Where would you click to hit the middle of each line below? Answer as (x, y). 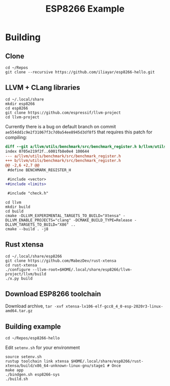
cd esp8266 (17, 108)
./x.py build (19, 278)
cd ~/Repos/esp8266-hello (32, 338)
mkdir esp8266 (20, 104)
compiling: (16, 137)
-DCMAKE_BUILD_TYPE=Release (103, 220)
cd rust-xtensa (21, 265)
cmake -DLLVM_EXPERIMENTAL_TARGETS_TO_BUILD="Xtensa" (63, 216)
